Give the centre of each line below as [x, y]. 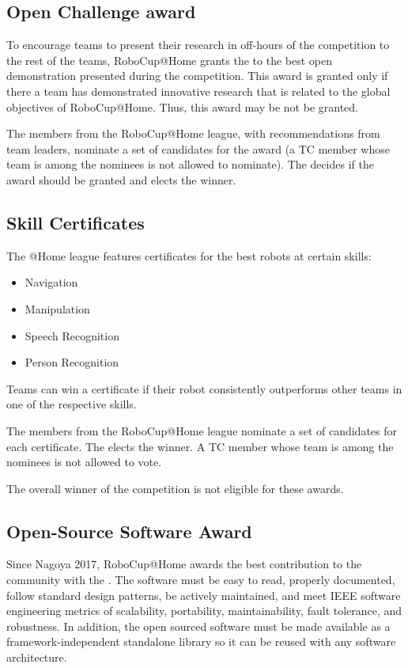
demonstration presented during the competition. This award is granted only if [197, 76]
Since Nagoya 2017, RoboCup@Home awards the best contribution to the [184, 564]
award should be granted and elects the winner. [121, 179]
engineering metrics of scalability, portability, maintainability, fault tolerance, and [204, 611]
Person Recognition [72, 362]
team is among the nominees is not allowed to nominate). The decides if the [190, 164]
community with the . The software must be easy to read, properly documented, [201, 580]
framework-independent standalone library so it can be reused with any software [201, 641]
